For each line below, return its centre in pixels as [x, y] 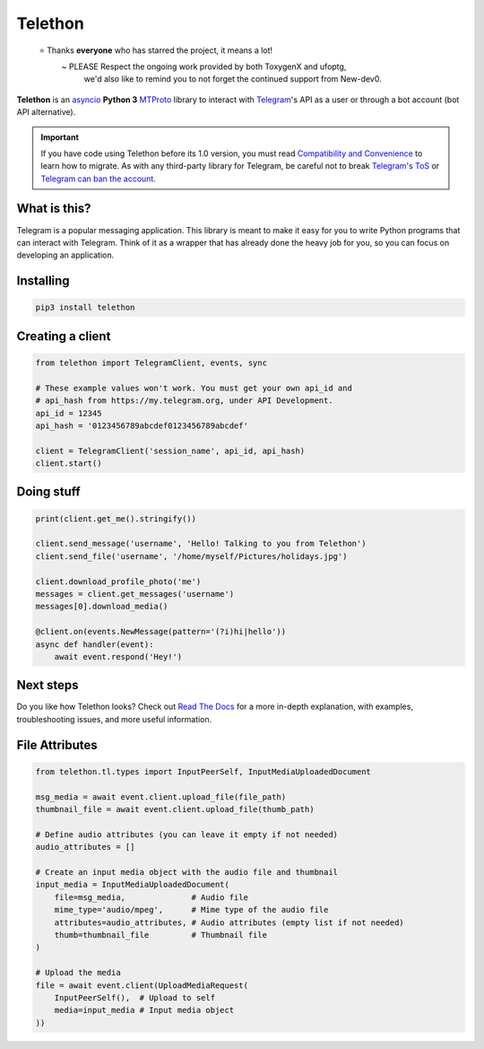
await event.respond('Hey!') [118, 656]
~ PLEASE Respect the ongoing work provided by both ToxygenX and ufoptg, [204, 66]
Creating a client [64, 336]
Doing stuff [48, 492]
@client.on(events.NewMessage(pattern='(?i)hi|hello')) [161, 632]
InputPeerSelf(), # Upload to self [134, 997]
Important [60, 137]
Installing [43, 281]
